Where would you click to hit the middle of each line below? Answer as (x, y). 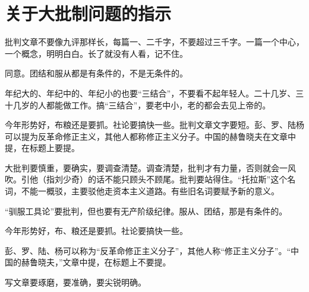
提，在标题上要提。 (42, 148)
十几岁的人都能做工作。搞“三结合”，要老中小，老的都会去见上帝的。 (138, 105)
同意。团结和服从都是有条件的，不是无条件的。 (96, 73)
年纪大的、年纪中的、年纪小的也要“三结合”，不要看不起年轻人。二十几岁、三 (154, 93)
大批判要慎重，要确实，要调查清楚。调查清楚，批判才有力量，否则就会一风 (150, 167)
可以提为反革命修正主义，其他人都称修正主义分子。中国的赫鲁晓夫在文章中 (150, 136)
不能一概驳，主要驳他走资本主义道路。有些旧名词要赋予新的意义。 (150, 191)
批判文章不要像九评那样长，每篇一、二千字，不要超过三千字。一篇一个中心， (154, 42)
